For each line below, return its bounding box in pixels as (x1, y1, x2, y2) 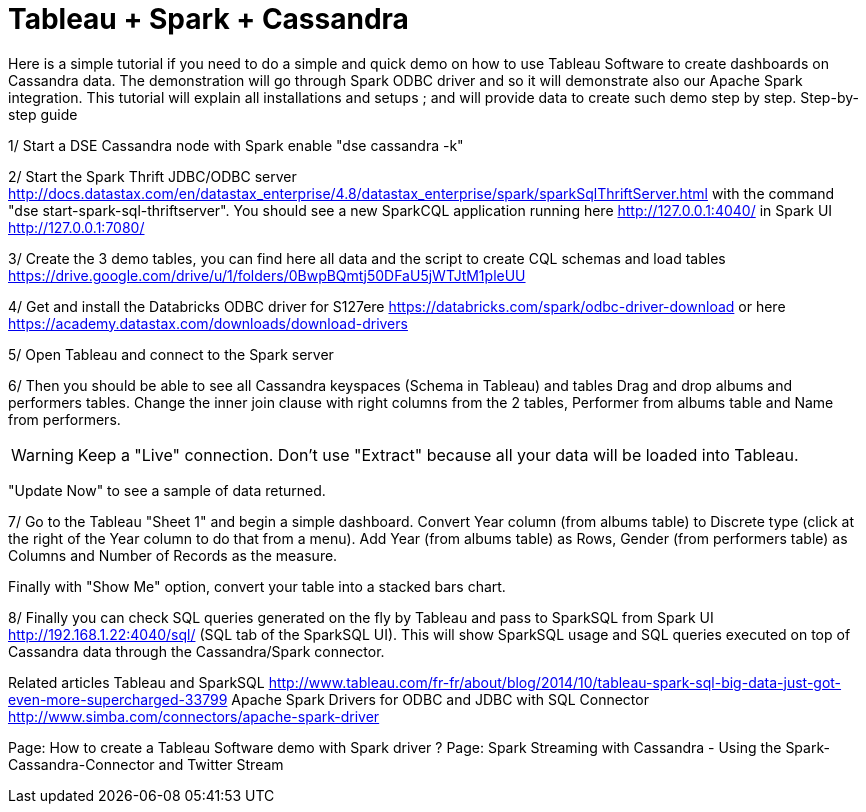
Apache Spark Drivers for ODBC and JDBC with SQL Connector (231, 690, 649, 708)
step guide (8, 105, 78, 123)
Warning (11, 444, 74, 465)
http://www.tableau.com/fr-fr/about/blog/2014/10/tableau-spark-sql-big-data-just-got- (268, 673, 842, 691)
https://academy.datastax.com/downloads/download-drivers (8, 314, 408, 332)
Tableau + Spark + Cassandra (8, 2, 409, 36)
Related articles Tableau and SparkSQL (8, 673, 265, 691)
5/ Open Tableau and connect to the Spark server (8, 345, 334, 363)
